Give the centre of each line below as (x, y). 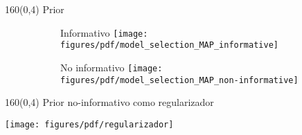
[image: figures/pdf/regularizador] (89, 124)
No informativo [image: (112, 67)
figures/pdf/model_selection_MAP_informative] (169, 45)
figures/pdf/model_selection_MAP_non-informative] (179, 80)
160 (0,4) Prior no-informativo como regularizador (109, 102)
